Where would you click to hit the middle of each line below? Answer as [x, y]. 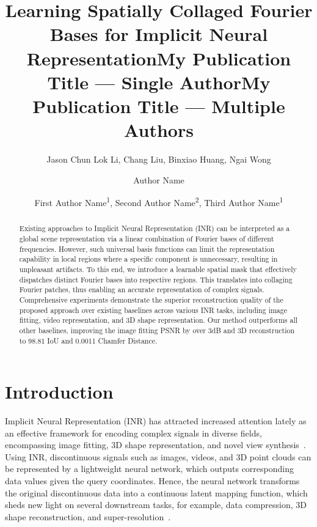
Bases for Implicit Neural [159, 34]
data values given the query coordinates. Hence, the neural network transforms [152, 481]
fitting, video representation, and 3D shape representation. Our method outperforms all [158, 320]
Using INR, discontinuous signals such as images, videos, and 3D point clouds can [158, 456]
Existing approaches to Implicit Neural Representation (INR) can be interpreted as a [155, 228]
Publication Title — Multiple [159, 105]
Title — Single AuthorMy [159, 82]
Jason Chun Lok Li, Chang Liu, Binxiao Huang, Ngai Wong [159, 159]
